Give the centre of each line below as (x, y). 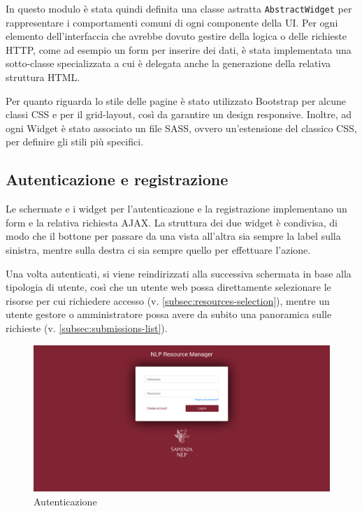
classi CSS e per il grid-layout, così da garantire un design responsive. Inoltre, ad (179, 114)
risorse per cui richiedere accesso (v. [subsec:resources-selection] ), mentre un (168, 300)
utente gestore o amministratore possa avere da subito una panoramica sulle (169, 314)
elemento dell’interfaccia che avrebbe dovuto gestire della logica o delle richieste (176, 36)
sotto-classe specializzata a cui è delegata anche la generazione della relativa (168, 63)
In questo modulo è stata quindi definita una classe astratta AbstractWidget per (179, 8)
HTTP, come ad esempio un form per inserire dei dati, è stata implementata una (179, 49)
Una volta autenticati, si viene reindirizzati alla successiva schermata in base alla (179, 273)
